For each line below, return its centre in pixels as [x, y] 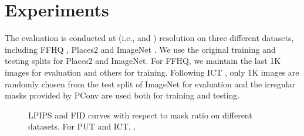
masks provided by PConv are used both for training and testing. [122, 95]
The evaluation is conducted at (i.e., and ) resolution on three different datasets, [149, 38]
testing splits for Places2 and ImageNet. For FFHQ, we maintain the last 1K [143, 61]
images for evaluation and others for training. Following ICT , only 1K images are [152, 72]
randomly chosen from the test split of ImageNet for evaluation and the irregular [150, 84]
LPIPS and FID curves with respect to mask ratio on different [140, 115]
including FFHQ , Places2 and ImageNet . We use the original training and [140, 49]
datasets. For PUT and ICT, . [82, 126]
